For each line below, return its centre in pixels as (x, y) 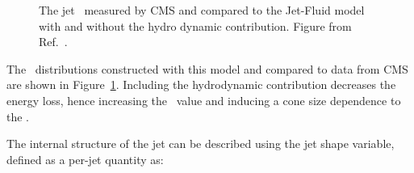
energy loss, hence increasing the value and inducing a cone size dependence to (204, 100)
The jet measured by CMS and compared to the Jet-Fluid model (202, 10)
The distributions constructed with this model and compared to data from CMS (207, 68)
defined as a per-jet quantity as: (85, 159)
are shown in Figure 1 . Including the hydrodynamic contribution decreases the (201, 84)
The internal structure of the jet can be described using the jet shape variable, (201, 143)
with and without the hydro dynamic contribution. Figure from (195, 25)
